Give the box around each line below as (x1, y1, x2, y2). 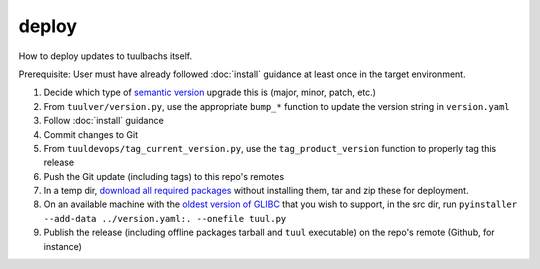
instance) (43, 240, 82, 252)
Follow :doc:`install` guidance (43, 115, 164, 127)
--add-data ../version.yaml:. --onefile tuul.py (43, 213, 287, 224)
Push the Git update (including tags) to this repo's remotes (43, 170, 285, 182)
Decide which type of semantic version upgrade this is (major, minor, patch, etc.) (43, 86, 377, 99)
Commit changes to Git (43, 128, 139, 140)
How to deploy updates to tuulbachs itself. (18, 50, 193, 62)
